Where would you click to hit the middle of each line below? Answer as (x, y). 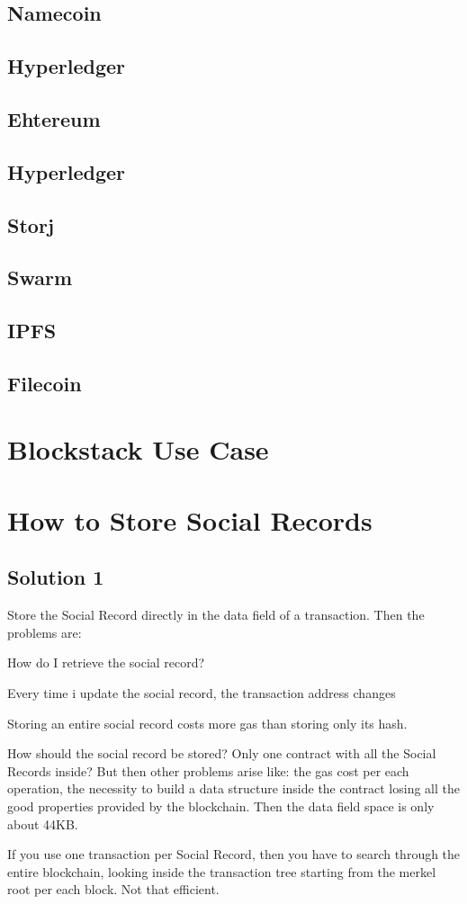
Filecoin (45, 383)
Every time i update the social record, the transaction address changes (202, 692)
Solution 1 (56, 577)
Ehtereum (54, 118)
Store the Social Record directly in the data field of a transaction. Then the (216, 615)
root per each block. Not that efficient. (113, 889)
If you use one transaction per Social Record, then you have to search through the (234, 854)
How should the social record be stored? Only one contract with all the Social (222, 753)
